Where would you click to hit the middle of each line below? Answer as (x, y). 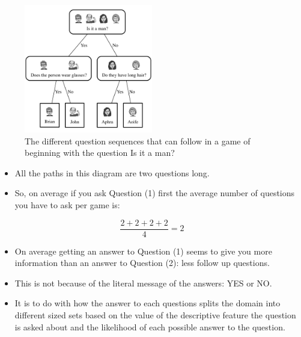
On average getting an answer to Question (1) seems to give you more (143, 251)
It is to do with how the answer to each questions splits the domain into (147, 303)
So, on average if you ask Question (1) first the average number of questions (155, 193)
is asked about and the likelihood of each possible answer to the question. (150, 326)
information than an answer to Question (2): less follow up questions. (142, 263)
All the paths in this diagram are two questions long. (112, 172)
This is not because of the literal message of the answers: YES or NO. (143, 283)
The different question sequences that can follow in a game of (138, 141)
